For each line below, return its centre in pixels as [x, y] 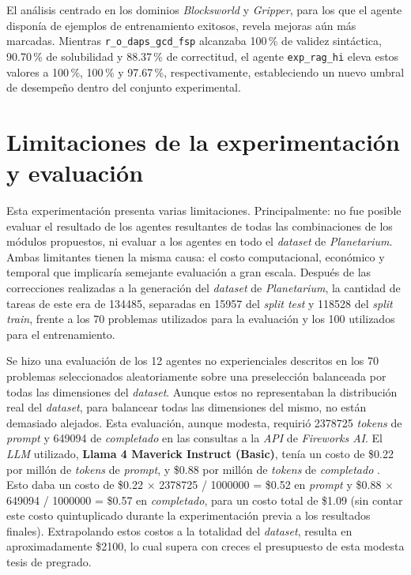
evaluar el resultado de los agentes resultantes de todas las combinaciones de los [200, 225]
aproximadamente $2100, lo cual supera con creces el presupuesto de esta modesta [205, 546]
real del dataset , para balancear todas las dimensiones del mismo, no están [187, 407]
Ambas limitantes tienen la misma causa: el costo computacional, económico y [196, 256]
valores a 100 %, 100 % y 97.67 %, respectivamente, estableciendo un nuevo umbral [205, 71]
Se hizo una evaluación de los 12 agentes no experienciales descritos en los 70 [193, 361]
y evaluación [75, 173]
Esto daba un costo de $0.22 [75, 485]
